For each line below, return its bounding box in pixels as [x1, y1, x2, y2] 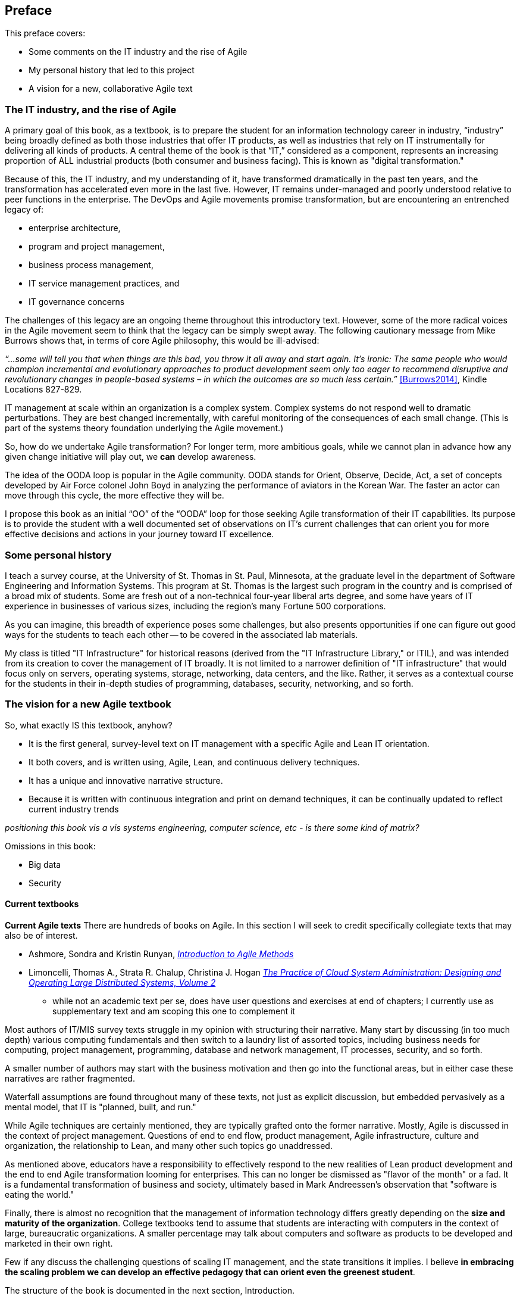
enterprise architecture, [29, 223, 121, 233]
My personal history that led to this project [29, 65, 195, 76]
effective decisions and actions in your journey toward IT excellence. [5, 529, 274, 540]
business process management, [29, 260, 154, 270]
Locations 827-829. [5, 384, 82, 395]
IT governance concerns [29, 297, 125, 307]
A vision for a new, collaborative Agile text [29, 83, 193, 94]
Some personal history [5, 549, 112, 561]
